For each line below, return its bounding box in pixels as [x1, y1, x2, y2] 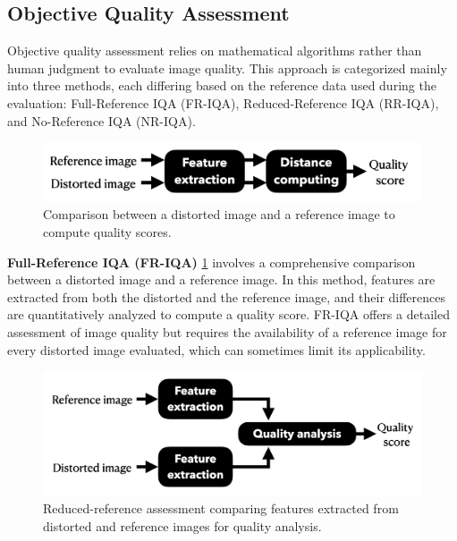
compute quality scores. [43, 223, 172, 241]
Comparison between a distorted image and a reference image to [43, 205, 395, 224]
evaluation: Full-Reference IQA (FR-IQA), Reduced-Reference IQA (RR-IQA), [7, 93, 439, 112]
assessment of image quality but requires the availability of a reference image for [7, 322, 447, 341]
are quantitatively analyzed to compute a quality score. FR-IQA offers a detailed [7, 305, 450, 324]
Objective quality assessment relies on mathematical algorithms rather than [7, 41, 422, 60]
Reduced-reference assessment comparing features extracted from [43, 499, 399, 518]
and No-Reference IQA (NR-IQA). [7, 111, 196, 130]
